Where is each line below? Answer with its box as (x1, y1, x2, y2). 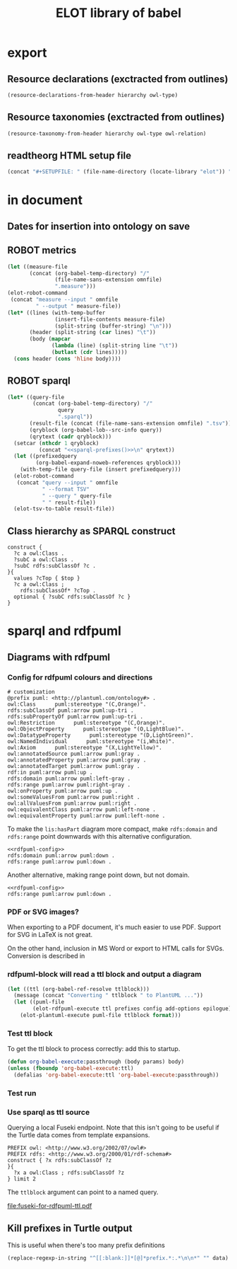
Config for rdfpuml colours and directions (7, 672, 153, 682)
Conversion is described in (7, 952, 85, 960)
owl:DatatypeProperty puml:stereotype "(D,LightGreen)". (7, 732, 194, 739)
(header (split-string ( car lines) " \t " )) (29, 329, 157, 336)
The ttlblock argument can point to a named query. (7, 1188, 159, 1197)
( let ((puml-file (13, 999, 65, 1006)
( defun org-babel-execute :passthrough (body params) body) (7, 1058, 185, 1066)
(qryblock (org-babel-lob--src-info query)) (29, 426, 162, 433)
